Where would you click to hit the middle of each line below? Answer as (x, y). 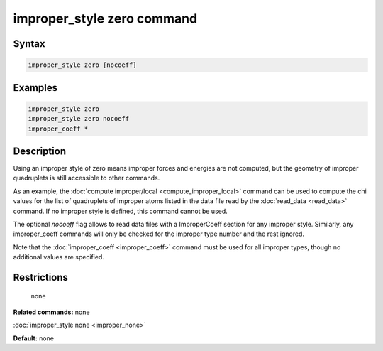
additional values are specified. (59, 257)
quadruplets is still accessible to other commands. (87, 178)
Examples (35, 88)
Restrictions (41, 277)
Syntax (29, 44)
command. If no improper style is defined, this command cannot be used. (121, 211)
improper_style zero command (105, 18)
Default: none (34, 338)
